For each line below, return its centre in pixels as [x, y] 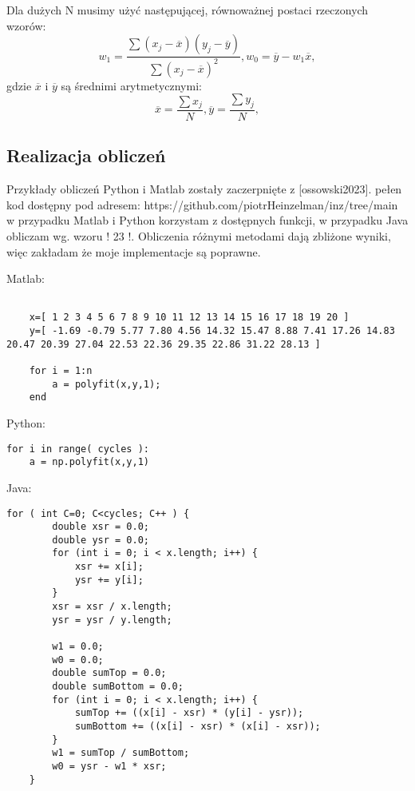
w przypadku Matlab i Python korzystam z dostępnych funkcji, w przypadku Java [207, 220]
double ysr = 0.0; [101, 540]
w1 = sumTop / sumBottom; [121, 753]
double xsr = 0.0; [101, 527]
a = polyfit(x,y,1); [107, 384]
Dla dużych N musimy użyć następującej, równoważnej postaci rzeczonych [188, 10]
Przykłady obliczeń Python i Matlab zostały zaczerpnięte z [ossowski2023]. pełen [204, 189]
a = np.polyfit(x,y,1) [89, 462]
